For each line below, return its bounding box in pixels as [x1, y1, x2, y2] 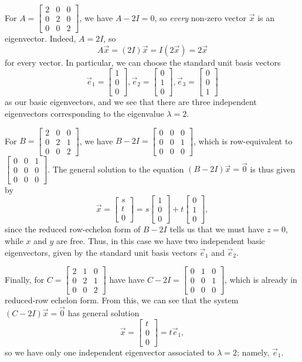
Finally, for [5, 273, 45, 285]
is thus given [250, 163, 296, 175]
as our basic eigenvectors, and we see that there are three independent [5, 96, 257, 108]
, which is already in [225, 273, 297, 285]
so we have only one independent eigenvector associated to [5, 346, 215, 358]
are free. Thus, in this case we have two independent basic [56, 235, 265, 247]
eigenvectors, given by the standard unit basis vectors [5, 246, 197, 258]
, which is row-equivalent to [193, 134, 293, 147]
